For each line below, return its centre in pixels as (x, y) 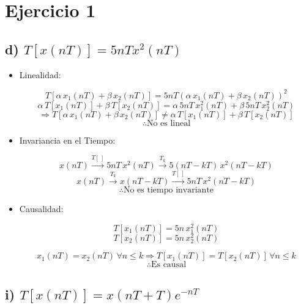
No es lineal (169, 123)
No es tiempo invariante (169, 190)
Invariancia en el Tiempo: (67, 140)
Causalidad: (41, 209)
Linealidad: (40, 74)
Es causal (169, 265)
